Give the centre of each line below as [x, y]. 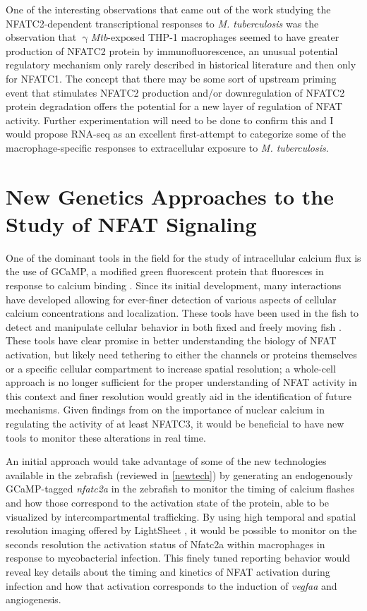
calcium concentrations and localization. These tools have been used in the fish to [182, 313]
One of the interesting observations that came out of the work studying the [168, 9]
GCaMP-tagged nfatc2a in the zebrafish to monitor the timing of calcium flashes [180, 489]
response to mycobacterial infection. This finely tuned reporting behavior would [178, 558]
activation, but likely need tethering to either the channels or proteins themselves [181, 354]
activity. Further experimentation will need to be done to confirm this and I [170, 120]
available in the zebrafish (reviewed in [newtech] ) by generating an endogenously [179, 474]
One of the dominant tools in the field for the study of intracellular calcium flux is [183, 257]
